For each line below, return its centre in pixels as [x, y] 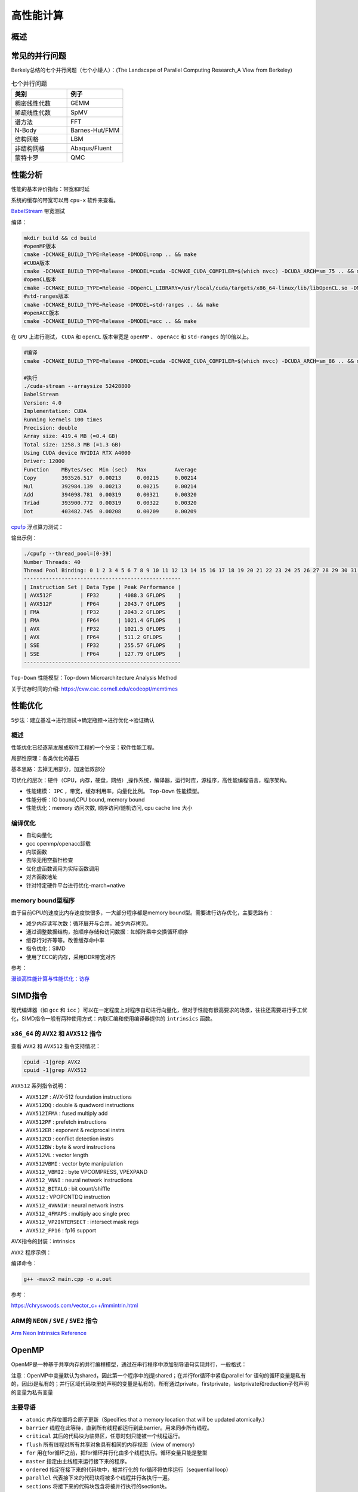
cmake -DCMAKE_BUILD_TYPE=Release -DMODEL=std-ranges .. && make [121, 305]
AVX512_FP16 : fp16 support [61, 1230]
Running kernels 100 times [63, 420]
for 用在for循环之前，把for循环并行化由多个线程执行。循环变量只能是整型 [117, 1453]
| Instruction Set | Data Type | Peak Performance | [102, 587]
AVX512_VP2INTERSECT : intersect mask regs [82, 1222]
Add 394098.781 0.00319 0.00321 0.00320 [110, 495]
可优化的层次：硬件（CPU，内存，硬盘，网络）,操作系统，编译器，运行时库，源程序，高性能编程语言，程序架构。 [151, 780]
